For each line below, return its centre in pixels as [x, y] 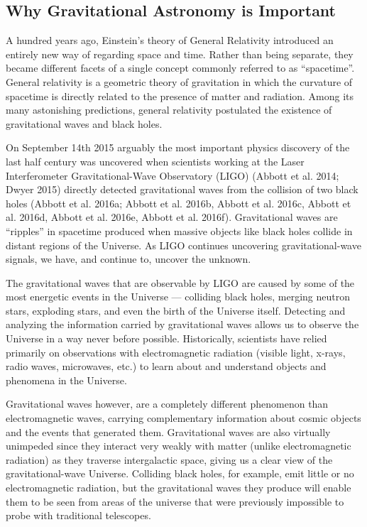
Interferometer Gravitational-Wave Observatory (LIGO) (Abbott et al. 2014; [172, 175]
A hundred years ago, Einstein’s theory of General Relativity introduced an [170, 40]
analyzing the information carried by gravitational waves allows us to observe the [182, 324]
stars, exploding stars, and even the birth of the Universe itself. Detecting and [176, 310]
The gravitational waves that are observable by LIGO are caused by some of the [180, 282]
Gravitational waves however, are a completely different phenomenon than [167, 404]
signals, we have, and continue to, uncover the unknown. [128, 259]
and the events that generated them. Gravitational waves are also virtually [168, 431]
